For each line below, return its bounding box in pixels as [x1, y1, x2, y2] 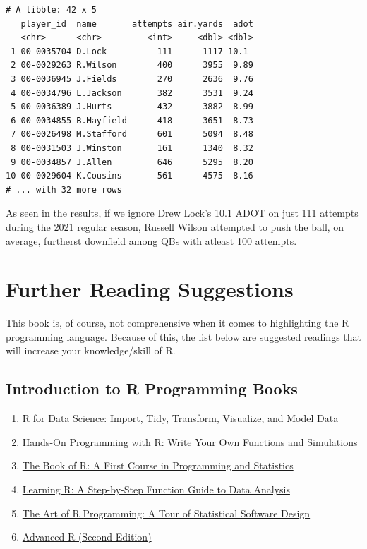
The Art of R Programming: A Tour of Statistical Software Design [22, 505, 311, 520]
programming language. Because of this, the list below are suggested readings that [6, 329, 362, 344]
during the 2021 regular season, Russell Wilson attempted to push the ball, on [6, 219, 344, 234]
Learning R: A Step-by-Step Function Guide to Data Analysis [22, 481, 290, 496]
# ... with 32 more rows [6, 184, 122, 195]
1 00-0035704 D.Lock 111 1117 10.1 [11, 46, 248, 56]
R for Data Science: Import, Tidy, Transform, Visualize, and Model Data [22, 411, 339, 426]
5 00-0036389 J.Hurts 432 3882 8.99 [11, 102, 253, 112]
